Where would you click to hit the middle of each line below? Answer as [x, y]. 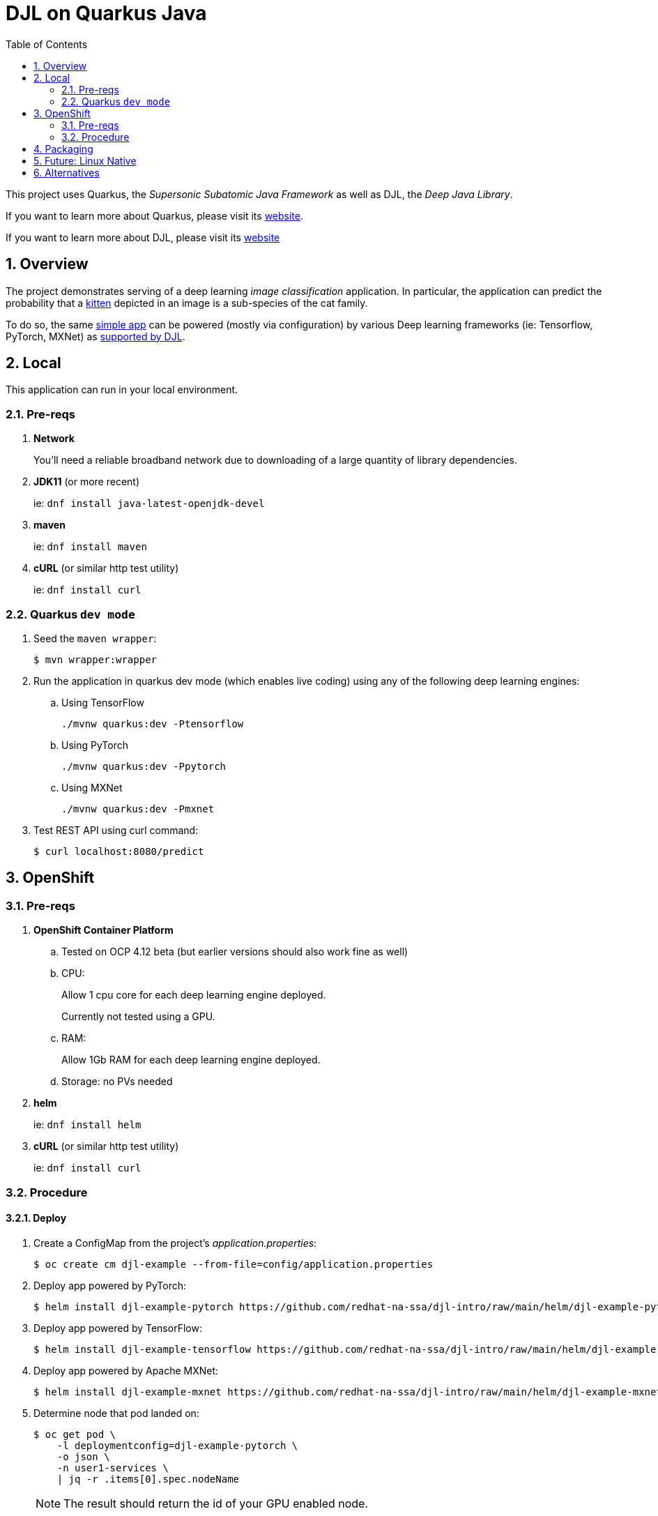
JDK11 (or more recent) [87, 482]
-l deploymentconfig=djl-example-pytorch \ [177, 1445]
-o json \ [83, 1456]
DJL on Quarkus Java [106, 13]
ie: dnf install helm [87, 1125]
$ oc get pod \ [75, 1434]
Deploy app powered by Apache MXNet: [126, 1370]
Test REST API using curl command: [116, 830]
